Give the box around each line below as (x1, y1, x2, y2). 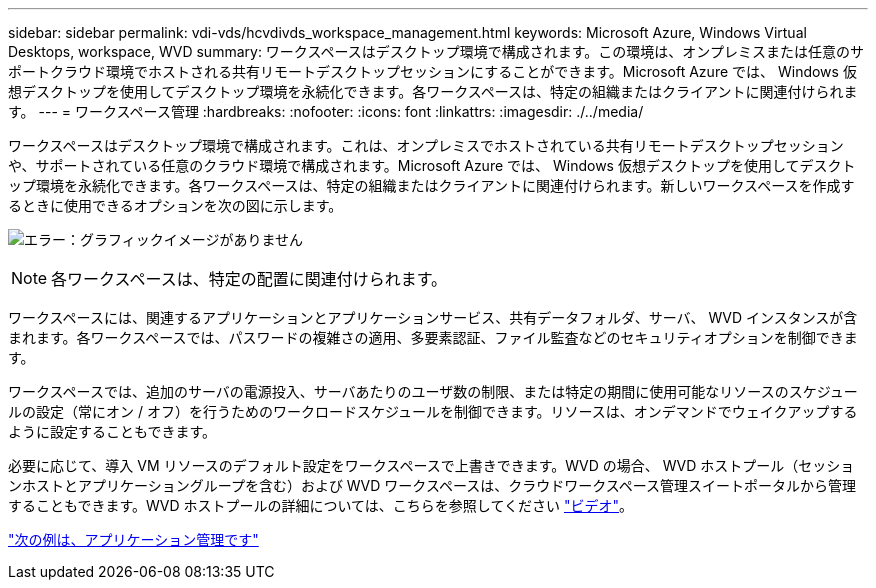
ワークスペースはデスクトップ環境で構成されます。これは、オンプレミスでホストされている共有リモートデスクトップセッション (8, 137, 844, 154)
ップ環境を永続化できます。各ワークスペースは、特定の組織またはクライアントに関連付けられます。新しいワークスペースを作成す (8, 177, 855, 194)
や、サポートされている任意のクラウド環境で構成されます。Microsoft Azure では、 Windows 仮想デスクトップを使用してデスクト (8, 157, 856, 174)
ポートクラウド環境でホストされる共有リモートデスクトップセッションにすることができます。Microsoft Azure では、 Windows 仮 (8, 63, 857, 80)
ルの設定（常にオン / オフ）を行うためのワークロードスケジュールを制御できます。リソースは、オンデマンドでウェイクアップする (8, 403, 858, 420)
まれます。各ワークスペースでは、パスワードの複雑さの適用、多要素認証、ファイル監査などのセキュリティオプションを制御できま (8, 329, 858, 346)
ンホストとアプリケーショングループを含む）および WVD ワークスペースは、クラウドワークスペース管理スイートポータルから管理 (8, 477, 857, 494)
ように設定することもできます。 (8, 423, 217, 440)
